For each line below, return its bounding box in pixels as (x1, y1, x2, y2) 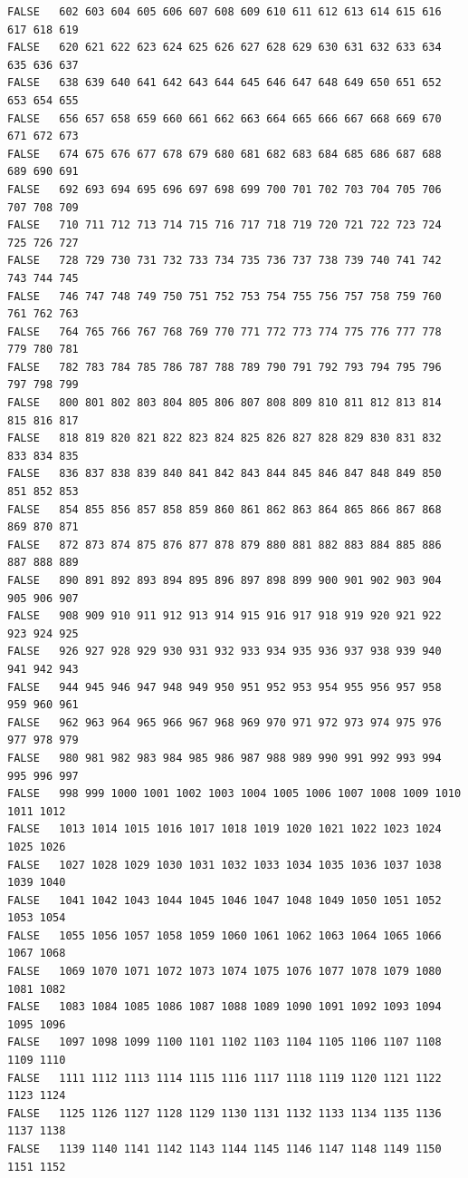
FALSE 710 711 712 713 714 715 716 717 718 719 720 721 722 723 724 (7, 219, 442, 232)
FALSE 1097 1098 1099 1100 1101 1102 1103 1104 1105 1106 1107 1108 (7, 1036, 442, 1049)
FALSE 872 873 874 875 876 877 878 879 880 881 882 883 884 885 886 (7, 538, 442, 551)
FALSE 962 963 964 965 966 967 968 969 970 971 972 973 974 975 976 (7, 716, 442, 729)
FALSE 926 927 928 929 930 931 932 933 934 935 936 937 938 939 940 (7, 645, 442, 658)
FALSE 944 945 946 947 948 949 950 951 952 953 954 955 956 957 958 (7, 680, 442, 694)
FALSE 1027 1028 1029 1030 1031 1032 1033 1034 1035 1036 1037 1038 (7, 858, 442, 871)
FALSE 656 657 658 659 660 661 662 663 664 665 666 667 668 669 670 (7, 112, 442, 125)
